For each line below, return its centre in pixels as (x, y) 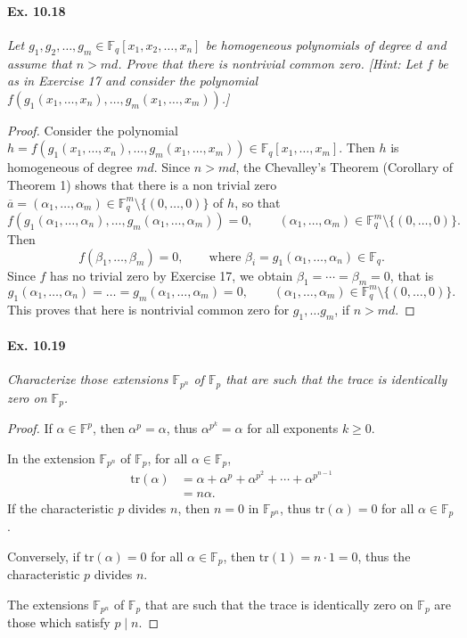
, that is (412, 275)
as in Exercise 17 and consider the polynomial (133, 81)
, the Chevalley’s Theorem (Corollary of (344, 167)
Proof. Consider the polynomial (93, 130)
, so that (258, 202)
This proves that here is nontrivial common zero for (148, 309)
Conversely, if (44, 556)
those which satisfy (59, 622)
